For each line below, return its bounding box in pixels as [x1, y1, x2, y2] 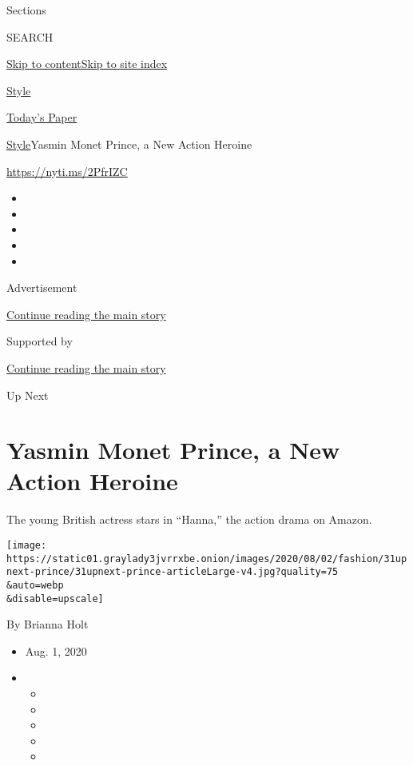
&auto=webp [6, 579, 64, 591]
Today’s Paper [6, 109, 77, 126]
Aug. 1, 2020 [25, 642, 87, 659]
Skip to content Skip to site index [6, 55, 168, 72]
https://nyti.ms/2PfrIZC [6, 162, 128, 179]
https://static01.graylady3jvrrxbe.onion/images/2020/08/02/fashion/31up [6, 553, 407, 565]
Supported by [6, 333, 73, 349]
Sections [6, 2, 46, 18]
